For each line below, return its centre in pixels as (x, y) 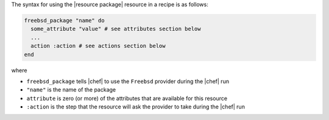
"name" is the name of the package (71, 90)
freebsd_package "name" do (64, 20)
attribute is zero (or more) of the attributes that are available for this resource (127, 98)
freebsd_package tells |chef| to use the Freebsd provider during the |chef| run (128, 81)
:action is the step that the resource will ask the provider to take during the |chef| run (136, 107)
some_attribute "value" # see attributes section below (116, 29)
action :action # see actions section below (98, 46)
